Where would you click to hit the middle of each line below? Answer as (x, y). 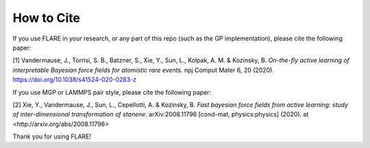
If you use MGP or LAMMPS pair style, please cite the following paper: (112, 92)
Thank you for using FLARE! (52, 136)
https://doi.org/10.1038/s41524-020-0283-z (75, 79)
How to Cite (46, 18)
